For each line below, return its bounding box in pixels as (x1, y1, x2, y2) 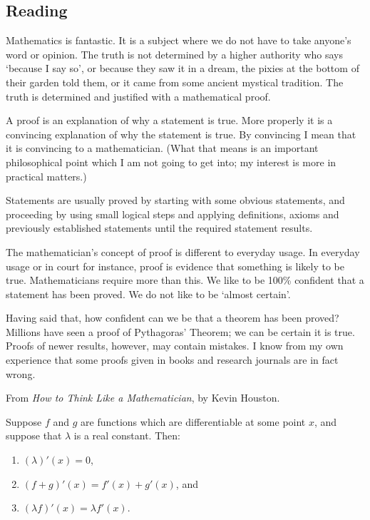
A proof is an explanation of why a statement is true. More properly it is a (6, 113, 333, 128)
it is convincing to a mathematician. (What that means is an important (6, 141, 319, 156)
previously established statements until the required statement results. (6, 220, 313, 235)
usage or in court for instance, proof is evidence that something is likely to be (6, 258, 344, 273)
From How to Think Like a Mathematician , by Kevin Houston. (6, 390, 280, 405)
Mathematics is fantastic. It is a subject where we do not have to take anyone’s (6, 33, 351, 48)
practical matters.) (6, 168, 87, 183)
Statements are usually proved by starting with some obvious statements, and (6, 193, 345, 208)
